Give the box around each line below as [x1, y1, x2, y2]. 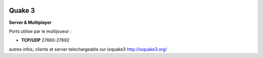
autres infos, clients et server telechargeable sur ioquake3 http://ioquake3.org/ [9, 46, 168, 52]
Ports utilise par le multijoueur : [9, 28, 72, 34]
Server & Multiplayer [9, 19, 52, 25]
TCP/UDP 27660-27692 [21, 37, 70, 43]
